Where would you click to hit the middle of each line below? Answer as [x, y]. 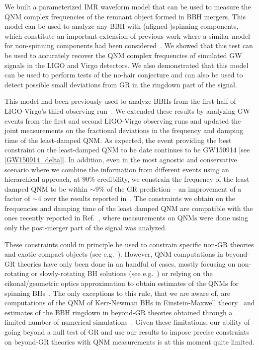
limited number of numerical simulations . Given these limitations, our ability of [127, 322]
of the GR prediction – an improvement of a [174, 188]
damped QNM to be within [46, 188]
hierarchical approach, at [42, 179]
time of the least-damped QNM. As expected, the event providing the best [118, 140]
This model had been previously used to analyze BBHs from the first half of [120, 101]
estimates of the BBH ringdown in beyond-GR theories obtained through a [119, 312]
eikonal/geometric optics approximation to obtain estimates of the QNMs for [122, 283]
